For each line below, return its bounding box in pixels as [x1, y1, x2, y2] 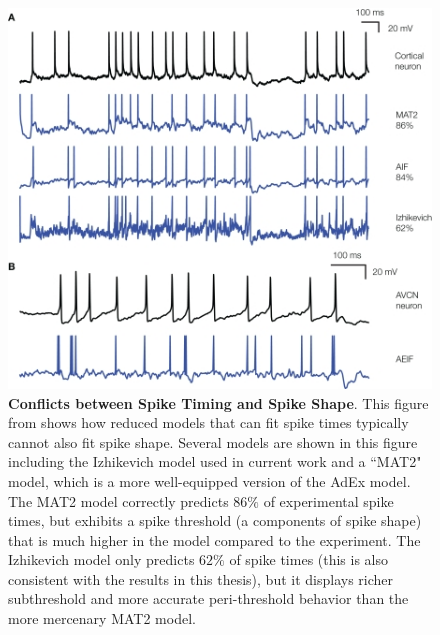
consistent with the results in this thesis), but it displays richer [8, 568, 394, 589]
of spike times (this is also [229, 549, 389, 570]
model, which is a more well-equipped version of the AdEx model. [8, 470, 411, 491]
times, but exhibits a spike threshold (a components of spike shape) [8, 510, 422, 531]
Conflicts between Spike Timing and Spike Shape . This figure [8, 392, 429, 413]
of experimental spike [263, 490, 394, 511]
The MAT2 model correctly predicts [8, 490, 229, 511]
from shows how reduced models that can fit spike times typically [8, 412, 409, 433]
